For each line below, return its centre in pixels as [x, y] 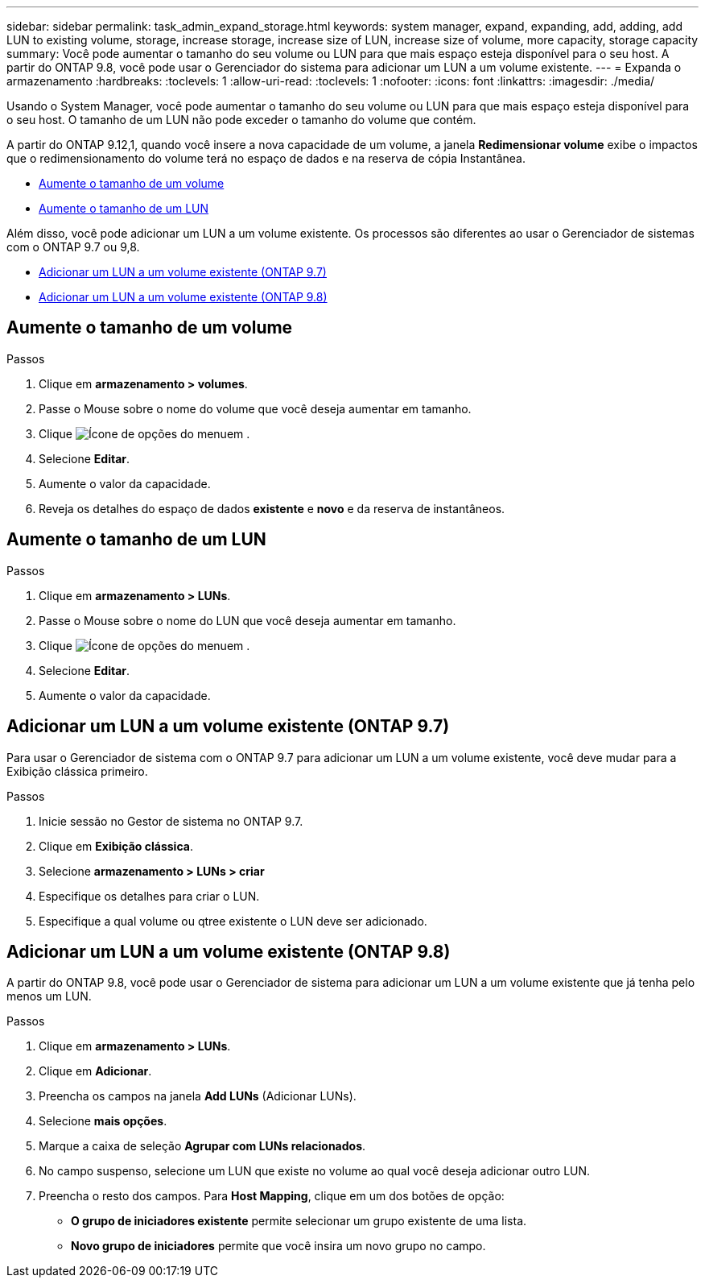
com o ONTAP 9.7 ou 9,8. [73, 247]
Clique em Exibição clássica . [116, 846]
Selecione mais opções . [103, 1121]
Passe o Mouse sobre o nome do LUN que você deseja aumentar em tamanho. [247, 620]
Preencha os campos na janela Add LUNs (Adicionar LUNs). [198, 1096]
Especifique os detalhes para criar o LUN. [149, 896]
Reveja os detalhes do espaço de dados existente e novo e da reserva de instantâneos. [272, 508]
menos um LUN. [49, 996]
